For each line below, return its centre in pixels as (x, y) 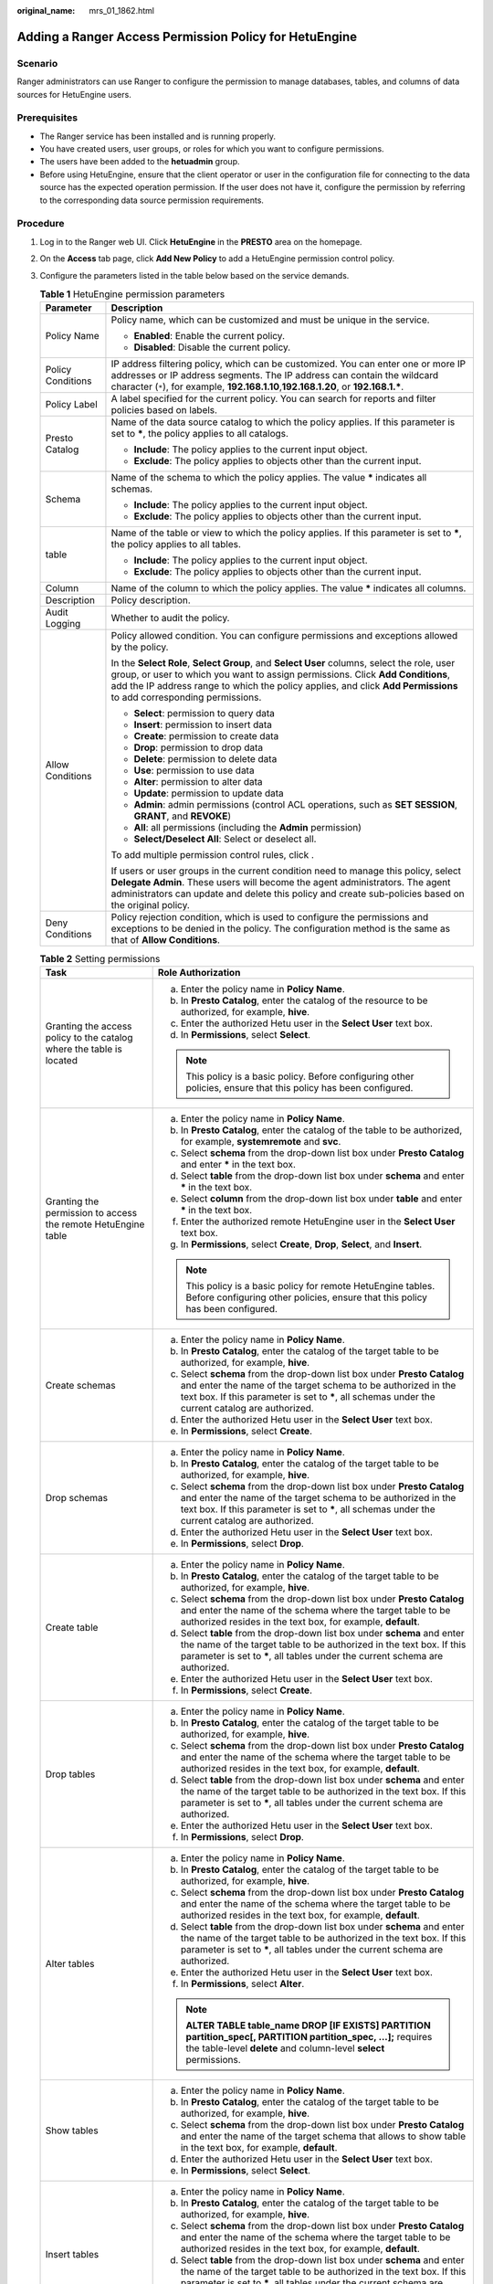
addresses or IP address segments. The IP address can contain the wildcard (275, 375)
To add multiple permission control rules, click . (213, 855)
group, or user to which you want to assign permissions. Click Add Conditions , (281, 674)
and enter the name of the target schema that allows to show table (323, 2136)
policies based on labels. (164, 410)
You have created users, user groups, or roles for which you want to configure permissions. (212, 149)
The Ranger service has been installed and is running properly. (158, 136)
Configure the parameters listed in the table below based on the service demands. (194, 275)
